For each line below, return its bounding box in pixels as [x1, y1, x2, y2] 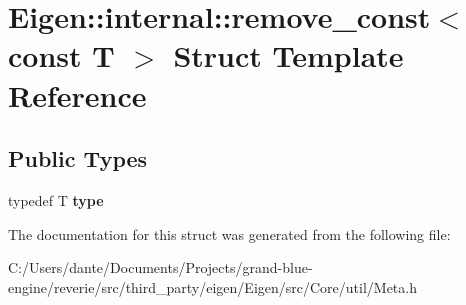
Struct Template [173, 35, 404, 76]
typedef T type [8, 189, 104, 210]
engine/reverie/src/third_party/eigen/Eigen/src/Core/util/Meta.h [8, 276, 417, 297]
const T [8, 35, 115, 76]
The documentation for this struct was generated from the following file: [8, 223, 451, 244]
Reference [8, 74, 147, 115]
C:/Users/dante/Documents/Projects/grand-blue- [8, 257, 313, 278]
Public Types [8, 143, 148, 174]
